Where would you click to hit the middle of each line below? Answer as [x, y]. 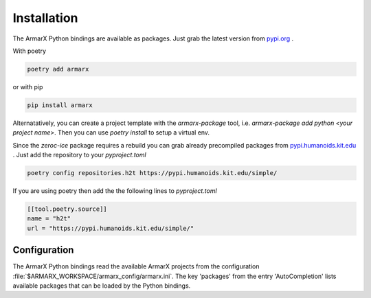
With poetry [30, 51]
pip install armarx [60, 105]
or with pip [28, 87]
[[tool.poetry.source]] [67, 209]
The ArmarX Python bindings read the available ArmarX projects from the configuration [136, 266]
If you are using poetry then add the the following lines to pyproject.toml [115, 191]
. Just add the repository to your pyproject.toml [80, 155]
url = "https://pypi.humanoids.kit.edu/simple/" [111, 228]
